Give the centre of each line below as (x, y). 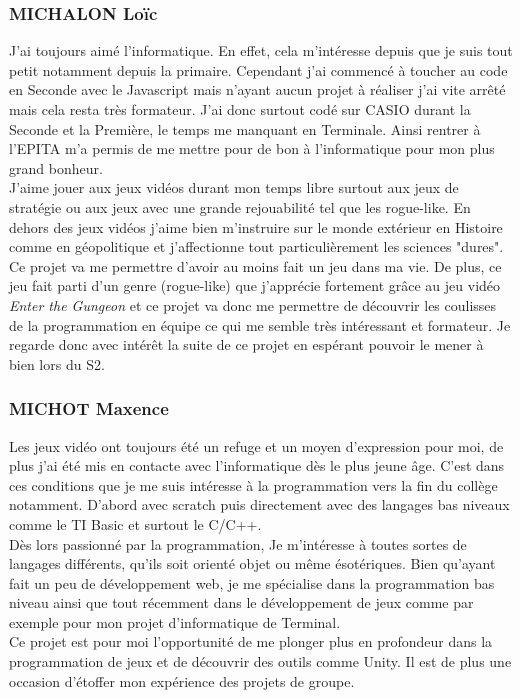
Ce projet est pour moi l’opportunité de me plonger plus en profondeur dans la (251, 641)
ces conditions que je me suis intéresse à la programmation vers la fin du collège (253, 484)
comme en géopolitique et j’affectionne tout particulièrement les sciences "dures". (256, 246)
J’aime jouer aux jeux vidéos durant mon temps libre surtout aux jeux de (234, 187)
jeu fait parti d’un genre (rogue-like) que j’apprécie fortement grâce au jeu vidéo (255, 285)
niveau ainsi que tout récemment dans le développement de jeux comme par (241, 602)
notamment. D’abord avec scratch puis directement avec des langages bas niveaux (259, 504)
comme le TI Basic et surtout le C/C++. (135, 523)
